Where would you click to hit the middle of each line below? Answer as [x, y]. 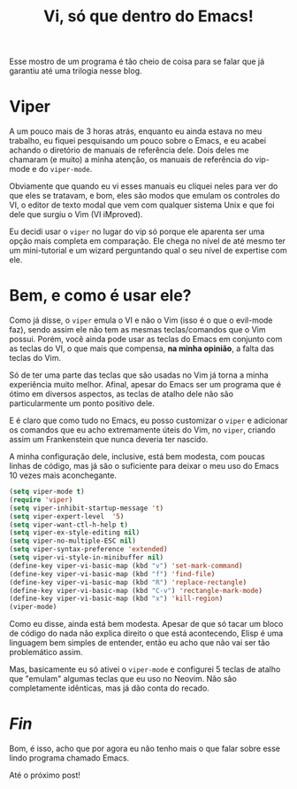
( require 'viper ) [41, 500]
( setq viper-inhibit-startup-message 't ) [87, 508]
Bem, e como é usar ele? [100, 296]
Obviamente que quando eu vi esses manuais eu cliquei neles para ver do [144, 186]
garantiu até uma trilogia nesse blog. [76, 71]
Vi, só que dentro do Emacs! [148, 16]
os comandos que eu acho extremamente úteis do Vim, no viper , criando [142, 430]
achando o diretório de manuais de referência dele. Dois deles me [129, 150]
